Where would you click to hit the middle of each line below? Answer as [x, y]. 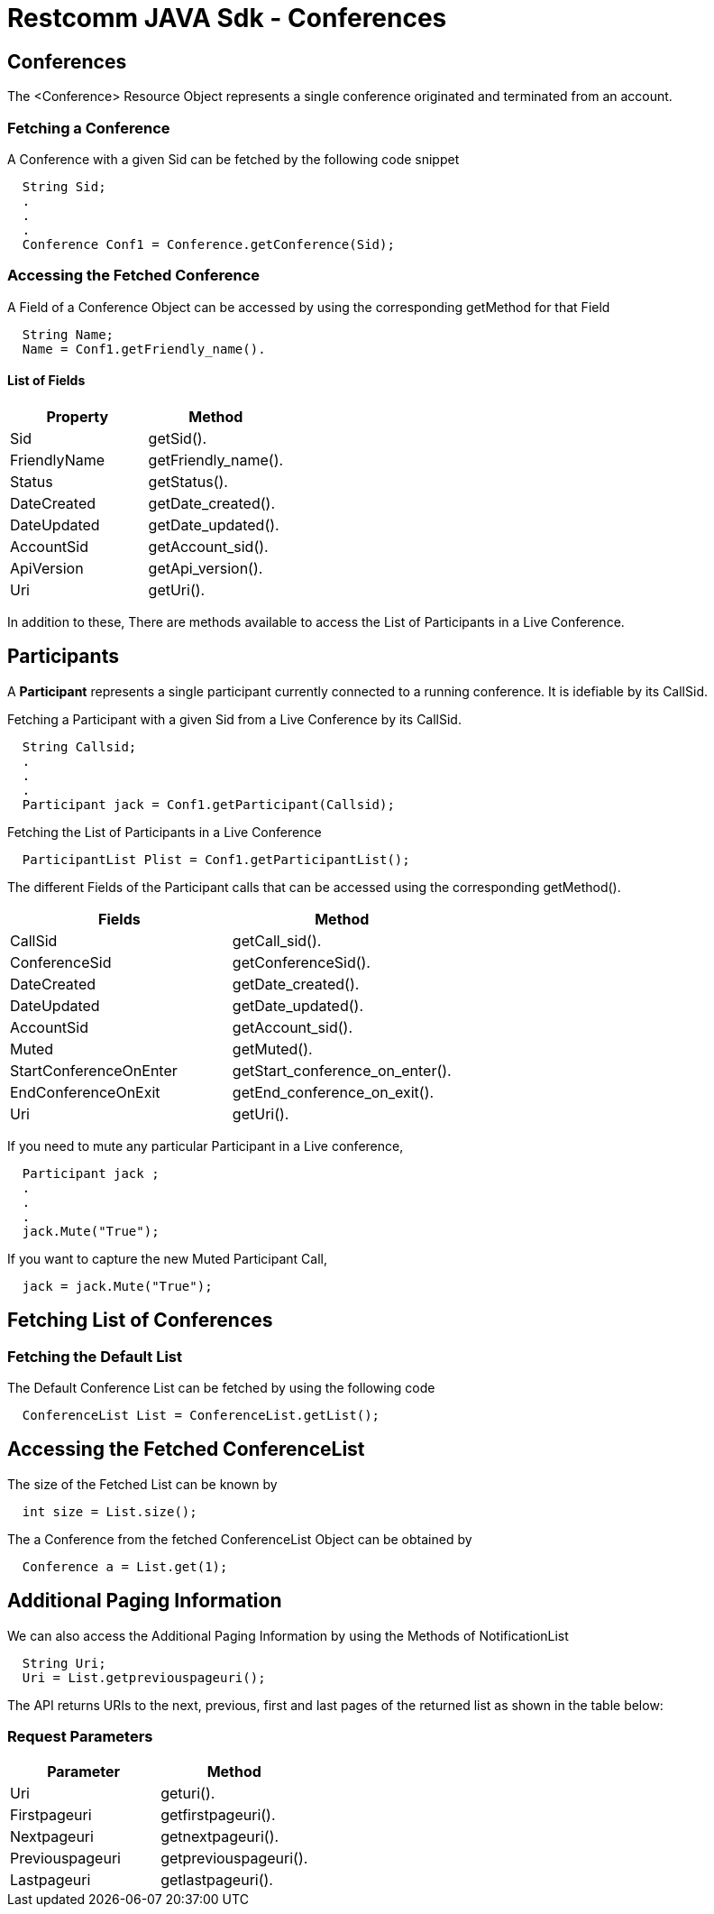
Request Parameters [80, 1737]
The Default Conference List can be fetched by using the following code [221, 1387]
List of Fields [46, 381]
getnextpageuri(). [220, 1837]
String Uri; [64, 1663]
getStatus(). [188, 481]
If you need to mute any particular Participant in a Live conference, [206, 1146]
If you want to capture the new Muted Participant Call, [168, 1258]
